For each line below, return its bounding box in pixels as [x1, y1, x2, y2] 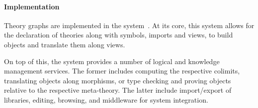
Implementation [4, 1, 60, 11]
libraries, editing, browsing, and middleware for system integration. [4, 94, 208, 105]
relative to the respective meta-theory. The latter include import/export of [4, 85, 232, 95]
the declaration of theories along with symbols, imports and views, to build [4, 30, 233, 40]
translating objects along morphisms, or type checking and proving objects [4, 75, 231, 85]
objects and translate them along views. [4, 39, 125, 49]
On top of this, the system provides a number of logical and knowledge [4, 56, 220, 66]
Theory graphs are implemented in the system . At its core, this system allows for [4, 20, 255, 30]
